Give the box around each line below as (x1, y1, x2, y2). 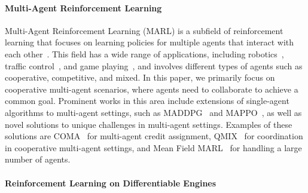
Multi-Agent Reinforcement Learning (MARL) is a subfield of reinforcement (5, 24, 283, 36)
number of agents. (5, 153, 71, 166)
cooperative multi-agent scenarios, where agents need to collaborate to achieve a (5, 82, 298, 95)
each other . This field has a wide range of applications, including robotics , (5, 47, 284, 60)
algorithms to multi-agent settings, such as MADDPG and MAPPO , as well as (5, 106, 302, 118)
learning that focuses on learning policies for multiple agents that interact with (5, 36, 294, 48)
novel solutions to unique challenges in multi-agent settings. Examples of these (5, 118, 292, 130)
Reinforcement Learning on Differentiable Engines (5, 176, 216, 189)
